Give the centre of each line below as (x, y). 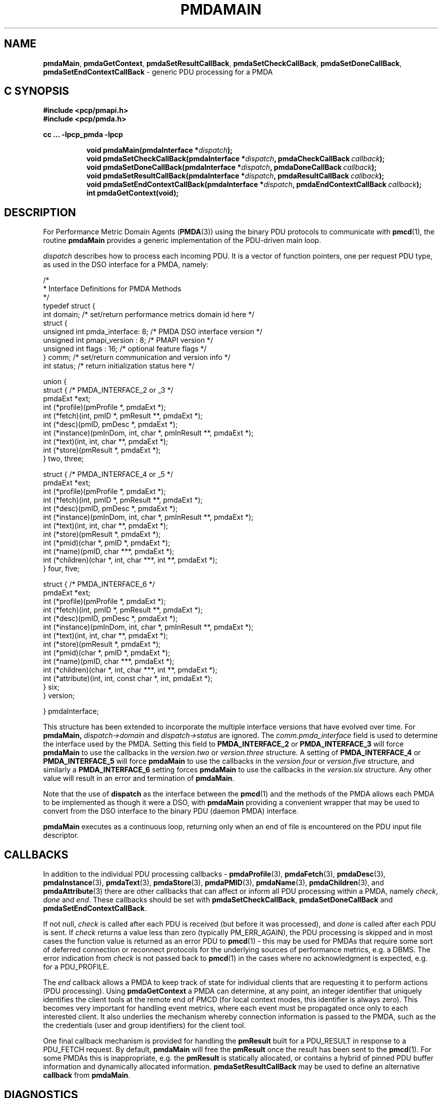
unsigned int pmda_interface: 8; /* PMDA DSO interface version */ (153, 332)
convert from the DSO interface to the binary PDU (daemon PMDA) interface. (171, 811)
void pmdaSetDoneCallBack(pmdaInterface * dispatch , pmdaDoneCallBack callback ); (232, 167)
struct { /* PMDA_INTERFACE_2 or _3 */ (108, 390)
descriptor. (61, 835)
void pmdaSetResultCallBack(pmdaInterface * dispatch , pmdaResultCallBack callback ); (235, 176)
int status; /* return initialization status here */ (119, 366)
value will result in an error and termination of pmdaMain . (139, 778)
